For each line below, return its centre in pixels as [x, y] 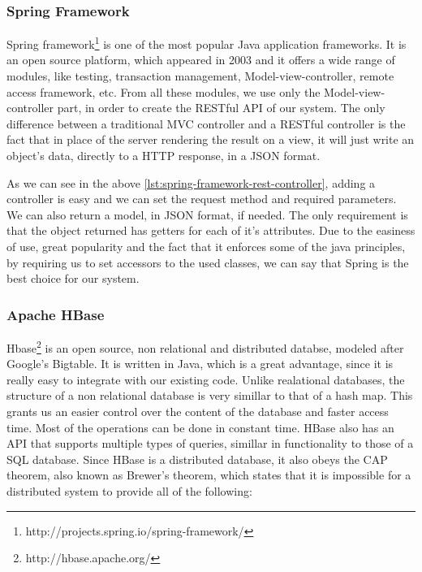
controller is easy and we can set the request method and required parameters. [202, 199]
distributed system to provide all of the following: [129, 491]
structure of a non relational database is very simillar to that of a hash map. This [210, 395]
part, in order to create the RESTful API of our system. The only [221, 108]
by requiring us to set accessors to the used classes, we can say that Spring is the [208, 262]
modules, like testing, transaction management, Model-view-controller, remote [200, 76]
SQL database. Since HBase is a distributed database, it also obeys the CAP [197, 459]
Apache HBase [56, 314]
